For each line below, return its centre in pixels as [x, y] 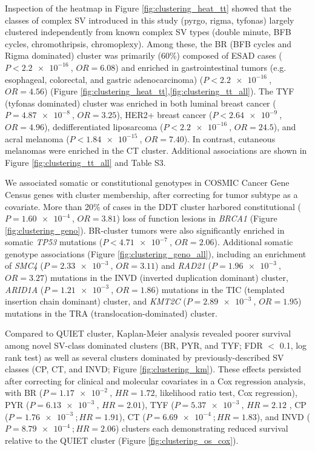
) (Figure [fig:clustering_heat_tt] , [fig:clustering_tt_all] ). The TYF [169, 91]
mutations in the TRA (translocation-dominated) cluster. [111, 313]
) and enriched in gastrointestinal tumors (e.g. [201, 67]
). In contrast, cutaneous [230, 138]
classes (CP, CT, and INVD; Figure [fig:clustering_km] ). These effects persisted [153, 369]
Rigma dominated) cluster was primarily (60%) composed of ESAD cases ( [144, 55]
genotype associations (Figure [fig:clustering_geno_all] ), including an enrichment [156, 253]
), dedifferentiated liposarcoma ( [104, 126]
